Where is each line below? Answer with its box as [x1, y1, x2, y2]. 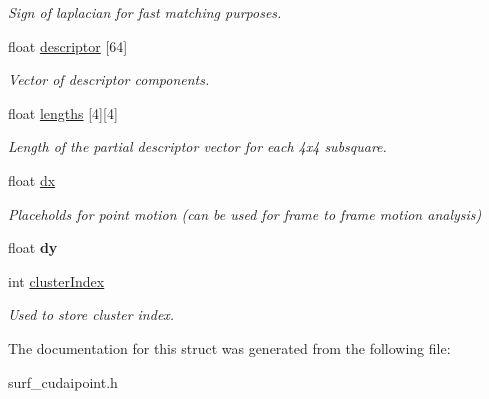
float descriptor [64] [8, 35, 128, 56]
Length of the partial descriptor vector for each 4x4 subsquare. [8, 136, 387, 157]
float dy [8, 237, 58, 258]
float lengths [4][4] [8, 102, 118, 123]
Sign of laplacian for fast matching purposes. [8, 2, 282, 22]
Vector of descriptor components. [8, 69, 210, 90]
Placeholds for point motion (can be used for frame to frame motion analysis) [8, 203, 482, 224]
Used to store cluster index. [8, 304, 175, 325]
